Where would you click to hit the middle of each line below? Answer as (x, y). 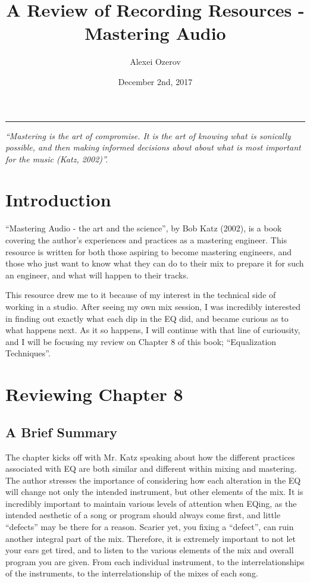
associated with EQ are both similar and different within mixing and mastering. (151, 468)
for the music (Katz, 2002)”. (57, 159)
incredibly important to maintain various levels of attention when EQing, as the (151, 503)
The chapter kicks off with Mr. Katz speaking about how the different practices (150, 457)
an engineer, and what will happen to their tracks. (97, 275)
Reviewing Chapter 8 (94, 394)
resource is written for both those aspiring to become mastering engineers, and (148, 251)
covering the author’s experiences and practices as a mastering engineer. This (146, 240)
